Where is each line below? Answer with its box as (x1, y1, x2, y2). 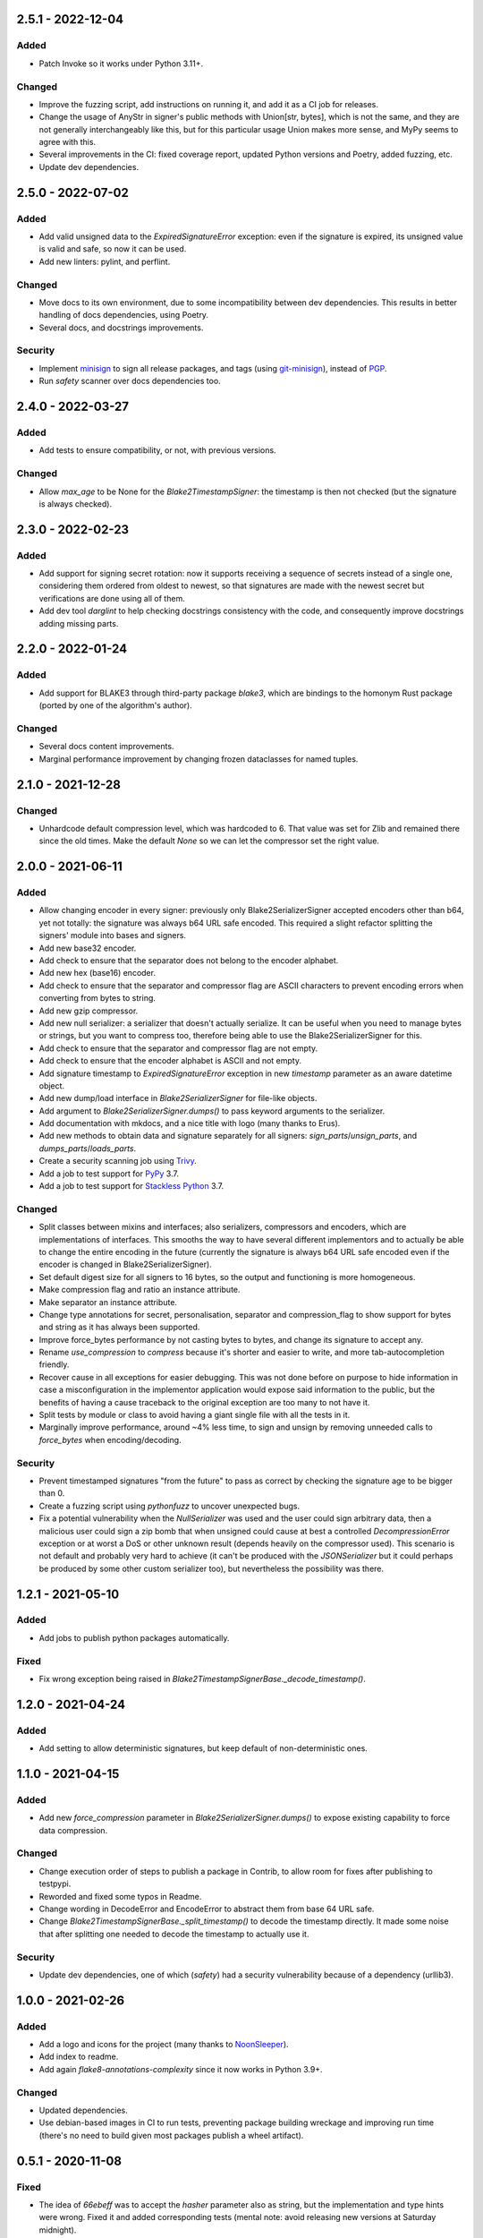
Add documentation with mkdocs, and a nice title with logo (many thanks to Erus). (38, 1118, 341, 1129)
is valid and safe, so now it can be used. (38, 243, 187, 254)
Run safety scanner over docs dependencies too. (38, 376, 221, 387)
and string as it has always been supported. (38, 1321, 200, 1333)
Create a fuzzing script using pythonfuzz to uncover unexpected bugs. (38, 1500, 301, 1511)
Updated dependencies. (38, 2105, 129, 2115)
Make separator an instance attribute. (38, 1296, 178, 1307)
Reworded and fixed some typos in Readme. (38, 1891, 202, 1901)
